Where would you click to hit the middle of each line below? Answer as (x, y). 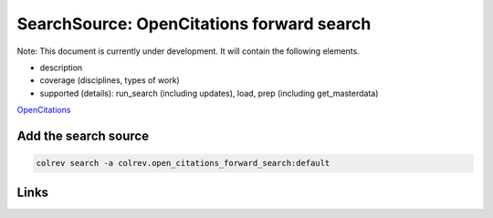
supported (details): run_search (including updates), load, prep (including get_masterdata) (209, 93)
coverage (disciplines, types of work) (110, 80)
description (61, 67)
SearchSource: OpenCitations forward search (194, 24)
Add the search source (83, 135)
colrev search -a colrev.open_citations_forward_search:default (183, 163)
